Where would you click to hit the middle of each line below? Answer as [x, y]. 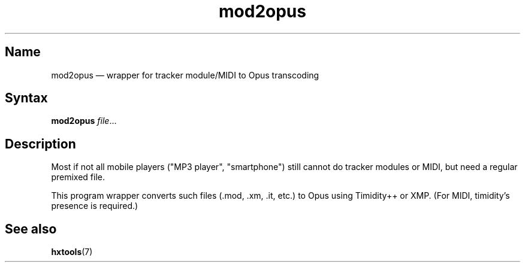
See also [31, 229]
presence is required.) [95, 206]
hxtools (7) [72, 252]
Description [40, 144]
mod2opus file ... [84, 121]
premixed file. [78, 177]
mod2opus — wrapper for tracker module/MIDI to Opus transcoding [185, 75]
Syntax [26, 98]
